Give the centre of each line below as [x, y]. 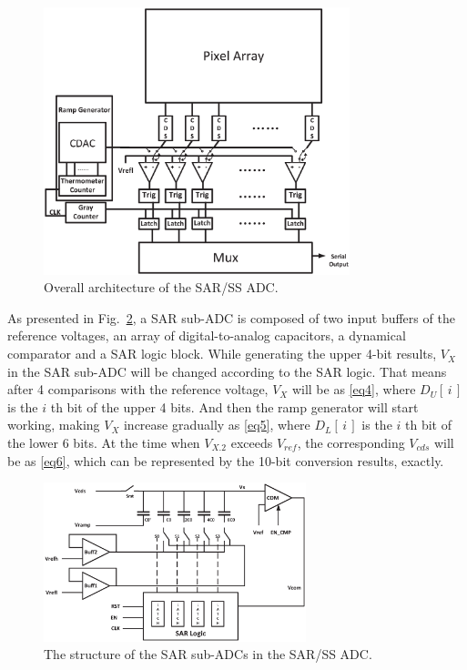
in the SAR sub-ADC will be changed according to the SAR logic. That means [227, 371]
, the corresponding [351, 443]
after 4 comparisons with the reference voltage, [138, 389]
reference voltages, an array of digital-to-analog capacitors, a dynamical [207, 335]
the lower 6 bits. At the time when [104, 443]
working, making [54, 425]
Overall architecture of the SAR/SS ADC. [161, 287]
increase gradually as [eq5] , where [217, 425]
